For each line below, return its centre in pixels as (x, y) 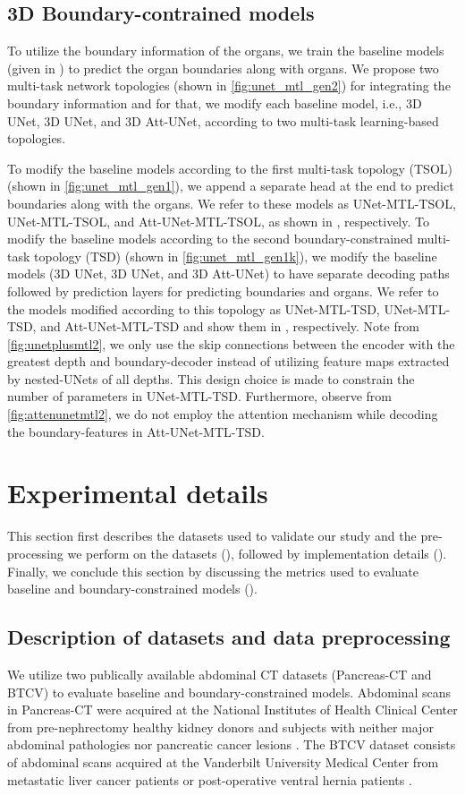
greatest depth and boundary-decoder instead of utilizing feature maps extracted (228, 361)
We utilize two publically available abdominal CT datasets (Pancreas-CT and (220, 674)
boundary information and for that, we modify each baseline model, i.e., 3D (215, 103)
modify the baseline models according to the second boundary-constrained (210, 239)
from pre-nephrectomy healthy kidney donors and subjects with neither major (220, 727)
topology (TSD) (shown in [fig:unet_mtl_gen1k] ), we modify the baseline (236, 256)
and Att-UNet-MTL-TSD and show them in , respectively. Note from (230, 326)
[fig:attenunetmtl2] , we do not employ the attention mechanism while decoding (223, 414)
